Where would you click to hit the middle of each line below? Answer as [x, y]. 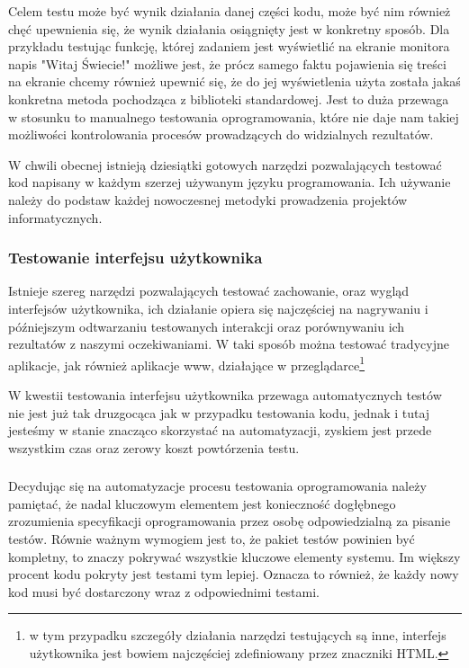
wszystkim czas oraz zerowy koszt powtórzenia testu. [154, 447]
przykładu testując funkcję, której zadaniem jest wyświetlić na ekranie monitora [229, 46]
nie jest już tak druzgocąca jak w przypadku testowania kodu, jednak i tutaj [219, 412]
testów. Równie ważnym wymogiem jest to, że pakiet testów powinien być [212, 539]
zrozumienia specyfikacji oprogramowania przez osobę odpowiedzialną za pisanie [230, 521]
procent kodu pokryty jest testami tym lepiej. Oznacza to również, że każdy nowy [234, 574]
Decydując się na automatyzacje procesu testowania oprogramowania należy [217, 486]
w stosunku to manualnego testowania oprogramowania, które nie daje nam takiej [234, 116]
